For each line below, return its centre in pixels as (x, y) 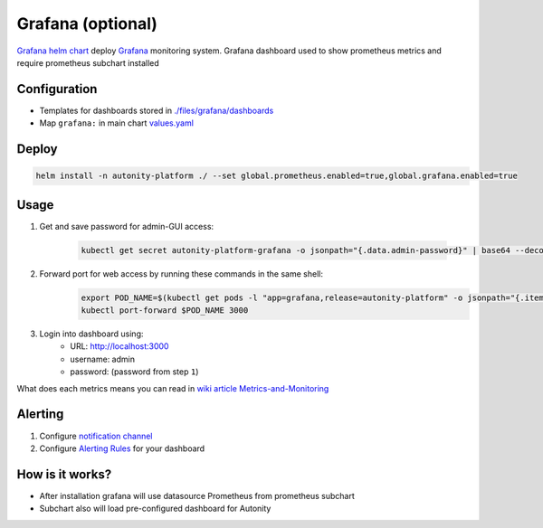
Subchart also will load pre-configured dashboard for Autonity (155, 509)
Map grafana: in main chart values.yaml (117, 123)
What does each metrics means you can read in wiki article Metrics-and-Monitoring (173, 388)
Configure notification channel (96, 436)
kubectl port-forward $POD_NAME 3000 (165, 311)
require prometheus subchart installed (88, 62)
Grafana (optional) (87, 24)
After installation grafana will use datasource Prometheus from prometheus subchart (197, 495)
